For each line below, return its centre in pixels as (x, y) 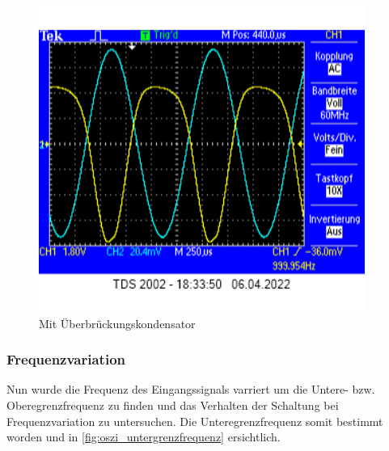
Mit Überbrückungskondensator (117, 323)
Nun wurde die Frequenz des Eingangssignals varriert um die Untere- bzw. (191, 389)
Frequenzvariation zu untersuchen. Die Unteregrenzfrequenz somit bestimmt (195, 421)
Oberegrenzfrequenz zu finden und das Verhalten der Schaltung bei (173, 405)
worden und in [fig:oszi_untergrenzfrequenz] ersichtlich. (144, 437)
